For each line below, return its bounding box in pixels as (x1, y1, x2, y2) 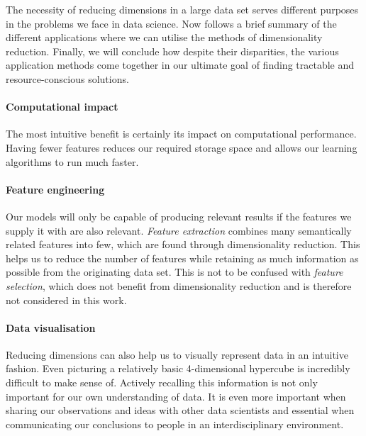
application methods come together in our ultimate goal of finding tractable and (6, 57, 355, 72)
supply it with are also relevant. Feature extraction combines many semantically (6, 223, 352, 237)
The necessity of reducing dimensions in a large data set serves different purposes (6, 2, 359, 16)
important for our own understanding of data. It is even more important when (6, 389, 346, 403)
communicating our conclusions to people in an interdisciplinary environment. (6, 416, 344, 431)
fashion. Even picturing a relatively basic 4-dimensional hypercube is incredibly (6, 361, 350, 376)
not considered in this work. (6, 292, 127, 307)
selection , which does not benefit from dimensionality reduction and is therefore (6, 278, 352, 293)
